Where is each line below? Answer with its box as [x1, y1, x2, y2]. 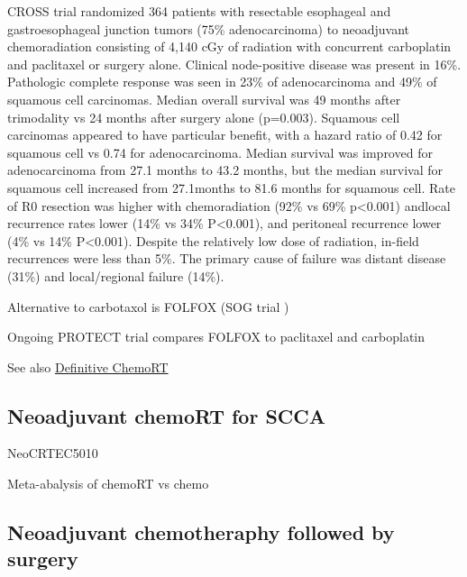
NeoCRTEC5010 [7, 444, 98, 463]
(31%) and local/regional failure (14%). [7, 266, 224, 285]
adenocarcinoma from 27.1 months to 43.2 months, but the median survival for [7, 160, 444, 179]
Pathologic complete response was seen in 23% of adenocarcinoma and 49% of [7, 72, 437, 91]
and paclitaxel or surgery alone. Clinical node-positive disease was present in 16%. [7, 54, 462, 73]
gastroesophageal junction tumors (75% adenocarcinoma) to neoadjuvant [7, 19, 410, 38]
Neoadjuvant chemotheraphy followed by [7, 518, 395, 546]
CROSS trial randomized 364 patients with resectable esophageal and [7, 2, 391, 20]
